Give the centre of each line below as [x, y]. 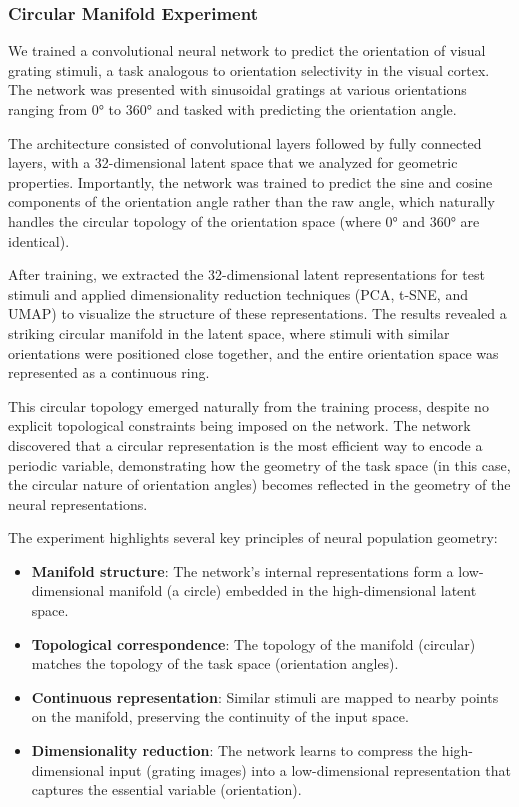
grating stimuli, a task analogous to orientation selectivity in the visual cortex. [249, 69]
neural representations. [78, 503]
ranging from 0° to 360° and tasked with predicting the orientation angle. [232, 109]
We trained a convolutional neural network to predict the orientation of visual [247, 50]
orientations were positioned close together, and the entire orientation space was [253, 352]
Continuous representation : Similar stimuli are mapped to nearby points [265, 696]
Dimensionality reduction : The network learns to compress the [234, 750]
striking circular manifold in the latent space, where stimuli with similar [229, 332]
